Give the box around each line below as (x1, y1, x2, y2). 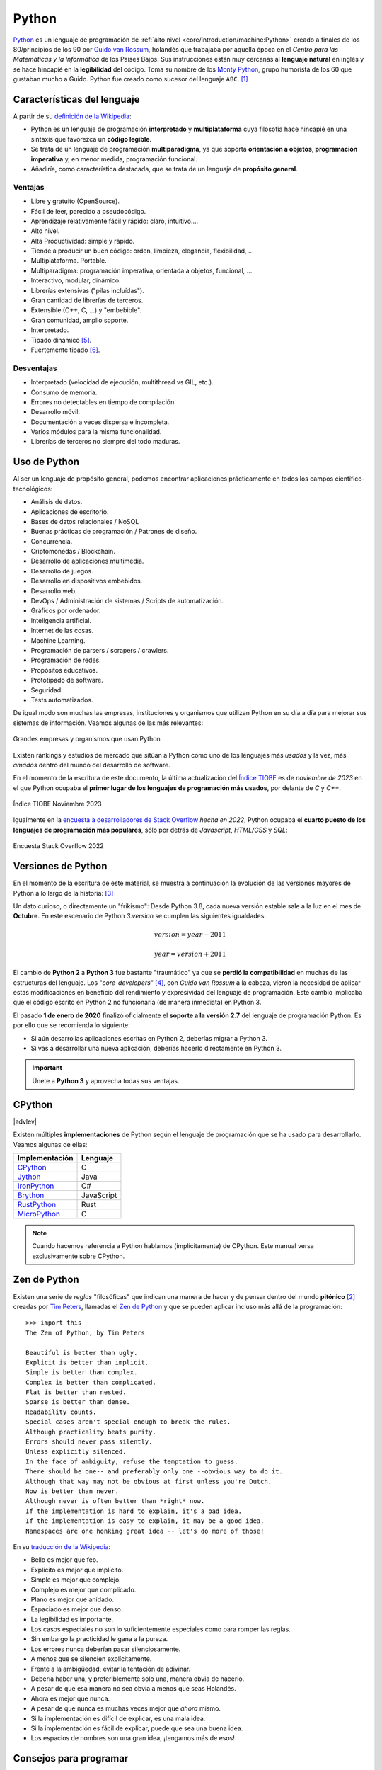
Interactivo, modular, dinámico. (30, 276, 121, 285)
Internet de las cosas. (30, 627, 94, 635)
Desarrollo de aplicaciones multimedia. (30, 556, 144, 566)
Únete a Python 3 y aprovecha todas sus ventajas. (32, 1076, 180, 1085)
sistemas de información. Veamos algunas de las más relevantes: (13, 719, 204, 727)
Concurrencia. (30, 537, 73, 545)
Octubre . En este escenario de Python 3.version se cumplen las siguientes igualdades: (13, 912, 267, 920)
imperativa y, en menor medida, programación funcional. (30, 154, 198, 163)
